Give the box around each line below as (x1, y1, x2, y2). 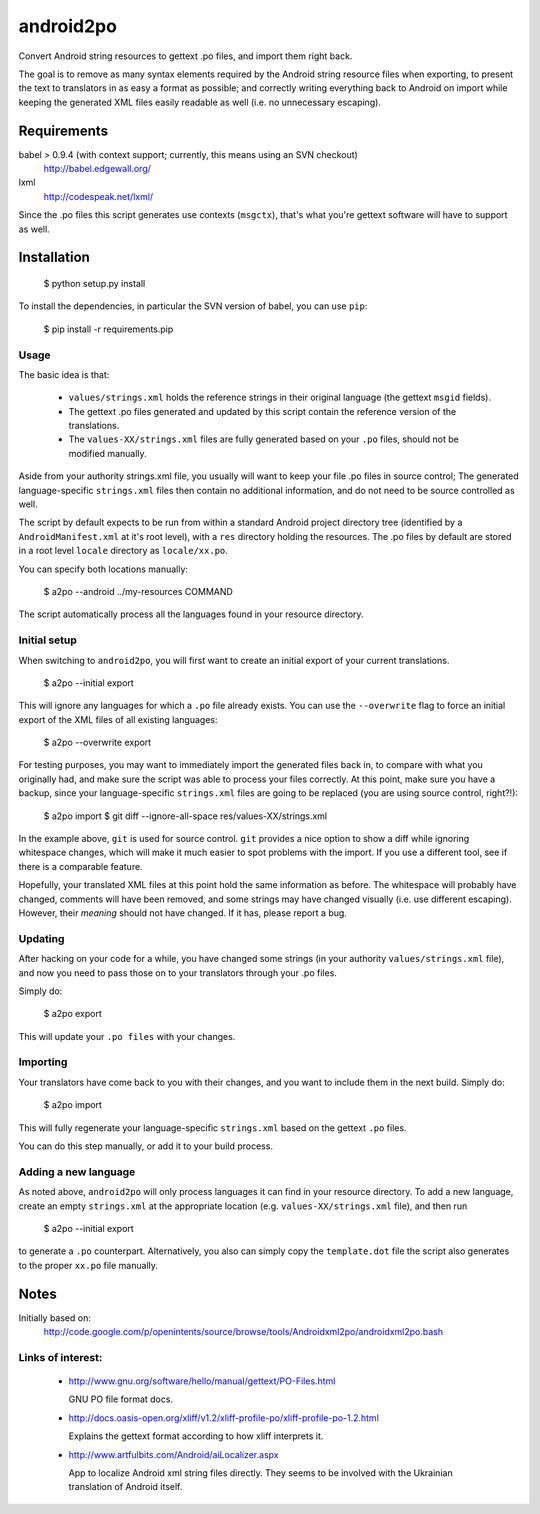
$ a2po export (43, 1008, 102, 1020)
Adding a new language (18, 1165, 136, 1179)
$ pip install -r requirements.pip (43, 323, 174, 335)
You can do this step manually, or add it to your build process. (18, 1140, 274, 1152)
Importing (18, 1055, 68, 1069)
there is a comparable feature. (18, 860, 144, 872)
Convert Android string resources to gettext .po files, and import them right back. (18, 50, 353, 62)
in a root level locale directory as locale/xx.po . (18, 545, 229, 557)
